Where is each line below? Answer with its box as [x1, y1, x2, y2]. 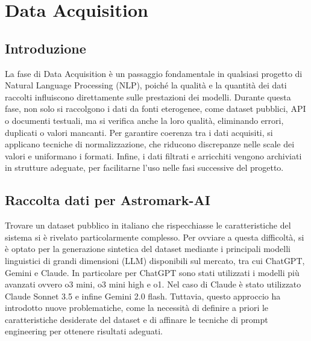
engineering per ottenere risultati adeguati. [5, 325, 163, 337]
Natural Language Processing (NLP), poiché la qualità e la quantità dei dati [5, 79, 287, 91]
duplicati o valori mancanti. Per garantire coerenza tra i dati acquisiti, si [5, 126, 273, 138]
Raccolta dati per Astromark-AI [5, 191, 210, 209]
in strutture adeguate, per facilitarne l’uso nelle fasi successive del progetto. [5, 161, 284, 174]
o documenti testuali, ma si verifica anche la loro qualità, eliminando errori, [5, 114, 284, 126]
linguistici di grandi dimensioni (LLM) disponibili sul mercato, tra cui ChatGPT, [5, 254, 305, 266]
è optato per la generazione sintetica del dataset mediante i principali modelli [5, 242, 291, 255]
